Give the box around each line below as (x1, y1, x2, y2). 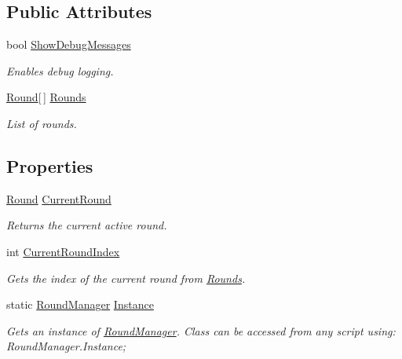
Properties (6, 153, 93, 178)
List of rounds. (6, 115, 77, 131)
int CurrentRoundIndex (6, 243, 120, 259)
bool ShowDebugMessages (6, 36, 131, 53)
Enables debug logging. (6, 62, 114, 79)
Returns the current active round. (6, 217, 167, 233)
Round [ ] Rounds (6, 89, 86, 105)
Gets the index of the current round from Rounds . (6, 269, 246, 286)
